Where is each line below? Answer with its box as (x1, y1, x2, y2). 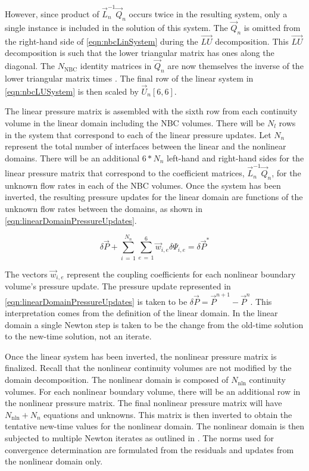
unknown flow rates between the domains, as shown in (5, 202, 203, 215)
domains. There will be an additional (5, 151, 140, 164)
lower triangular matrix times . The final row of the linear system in (5, 71, 254, 84)
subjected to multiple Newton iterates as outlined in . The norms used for (5, 432, 274, 444)
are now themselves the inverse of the (167, 60, 304, 72)
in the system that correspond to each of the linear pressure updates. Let (5, 128, 271, 141)
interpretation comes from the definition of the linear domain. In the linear (5, 307, 278, 319)
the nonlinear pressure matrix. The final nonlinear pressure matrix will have (5, 397, 282, 409)
